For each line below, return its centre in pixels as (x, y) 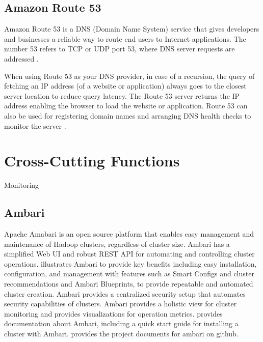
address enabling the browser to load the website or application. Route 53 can (126, 106)
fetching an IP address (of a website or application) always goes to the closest (125, 86)
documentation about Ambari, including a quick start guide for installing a (121, 323)
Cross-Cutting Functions (92, 161)
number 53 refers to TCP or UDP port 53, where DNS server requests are (120, 49)
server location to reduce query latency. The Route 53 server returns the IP (122, 95)
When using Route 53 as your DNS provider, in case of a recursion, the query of (129, 76)
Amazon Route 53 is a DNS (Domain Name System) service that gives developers (132, 29)
